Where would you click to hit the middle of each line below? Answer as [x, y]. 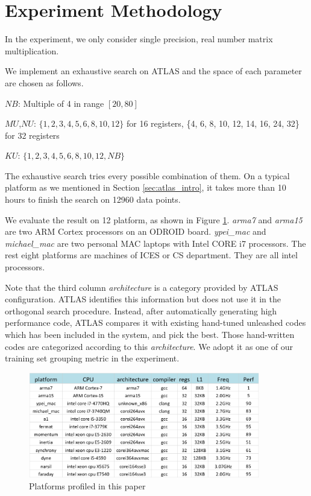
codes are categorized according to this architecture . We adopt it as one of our [149, 346]
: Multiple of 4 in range [61, 103]
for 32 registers [32, 135]
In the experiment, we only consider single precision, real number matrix [139, 39]
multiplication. [32, 50]
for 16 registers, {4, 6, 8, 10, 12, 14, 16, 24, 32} [213, 123]
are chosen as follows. [44, 82]
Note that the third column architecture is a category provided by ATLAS [142, 287]
